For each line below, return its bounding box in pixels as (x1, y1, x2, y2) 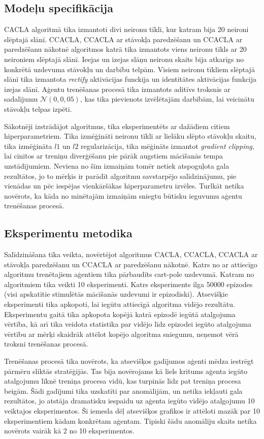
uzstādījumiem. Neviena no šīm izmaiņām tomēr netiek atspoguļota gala (4, 160, 229, 171)
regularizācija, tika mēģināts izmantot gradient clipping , (81, 140, 254, 151)
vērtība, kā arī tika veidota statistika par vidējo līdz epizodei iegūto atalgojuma (4, 319, 252, 329)
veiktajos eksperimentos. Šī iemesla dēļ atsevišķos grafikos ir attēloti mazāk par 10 (4, 405, 260, 416)
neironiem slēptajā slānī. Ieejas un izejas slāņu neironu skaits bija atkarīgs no (4, 53, 244, 64)
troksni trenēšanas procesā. (4, 338, 88, 349)
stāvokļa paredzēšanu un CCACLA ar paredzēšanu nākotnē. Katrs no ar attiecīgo (4, 259, 257, 269)
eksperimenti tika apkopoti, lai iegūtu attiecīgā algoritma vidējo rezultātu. (4, 299, 235, 309)
